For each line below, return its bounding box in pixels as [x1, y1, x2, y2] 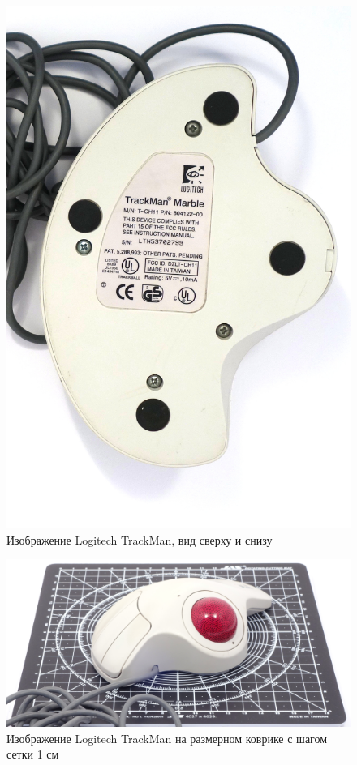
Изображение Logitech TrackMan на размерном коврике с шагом [6, 729, 328, 746]
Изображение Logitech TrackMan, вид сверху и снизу [6, 531, 273, 548]
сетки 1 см [6, 746, 59, 763]
